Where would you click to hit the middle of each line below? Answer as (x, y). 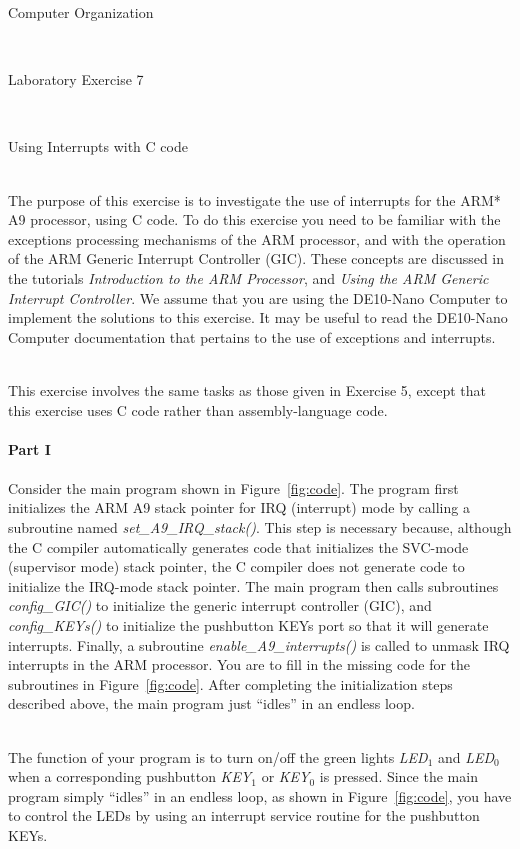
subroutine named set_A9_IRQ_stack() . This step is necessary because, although (260, 527)
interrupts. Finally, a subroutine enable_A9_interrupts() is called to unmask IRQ (259, 644)
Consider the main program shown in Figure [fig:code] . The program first (233, 487)
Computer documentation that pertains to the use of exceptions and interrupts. (252, 336)
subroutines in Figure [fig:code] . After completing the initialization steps (230, 683)
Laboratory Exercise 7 (76, 79)
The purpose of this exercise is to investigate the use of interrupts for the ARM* (254, 199)
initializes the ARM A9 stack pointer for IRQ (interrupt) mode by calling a (239, 507)
